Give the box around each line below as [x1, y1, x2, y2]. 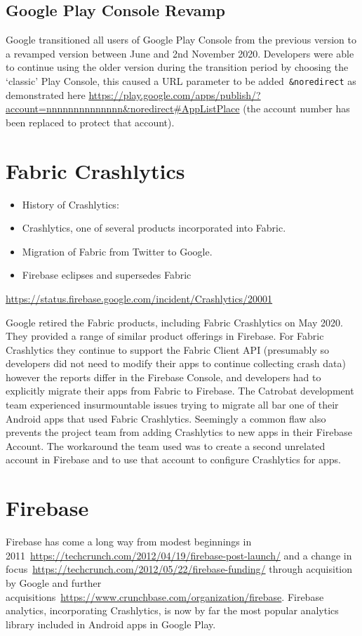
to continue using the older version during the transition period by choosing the [6, 60, 349, 74]
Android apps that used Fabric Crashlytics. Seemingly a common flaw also [6, 411, 326, 425]
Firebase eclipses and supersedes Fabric [22, 267, 192, 282]
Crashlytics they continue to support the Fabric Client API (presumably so [6, 342, 330, 357]
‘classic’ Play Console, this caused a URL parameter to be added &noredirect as [6, 73, 356, 88]
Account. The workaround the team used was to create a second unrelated [6, 438, 326, 453]
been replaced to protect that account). [6, 114, 175, 129]
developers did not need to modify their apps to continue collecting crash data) [6, 356, 346, 371]
